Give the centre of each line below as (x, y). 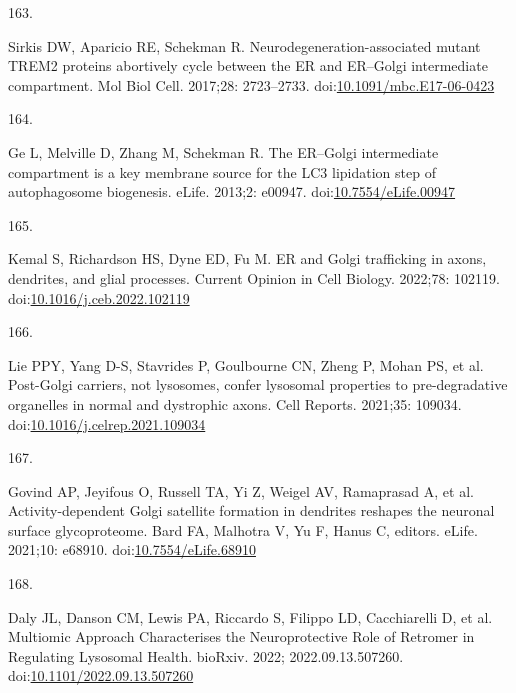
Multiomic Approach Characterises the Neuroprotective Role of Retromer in (241, 636)
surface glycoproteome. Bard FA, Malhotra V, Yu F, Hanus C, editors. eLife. (243, 529)
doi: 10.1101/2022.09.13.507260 (101, 675)
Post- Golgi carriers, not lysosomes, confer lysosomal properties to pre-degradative (258, 384)
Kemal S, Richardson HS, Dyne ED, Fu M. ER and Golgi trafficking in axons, (247, 258)
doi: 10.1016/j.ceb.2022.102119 (99, 297)
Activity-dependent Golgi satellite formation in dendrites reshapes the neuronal (251, 510)
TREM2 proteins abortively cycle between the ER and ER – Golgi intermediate (248, 65)
